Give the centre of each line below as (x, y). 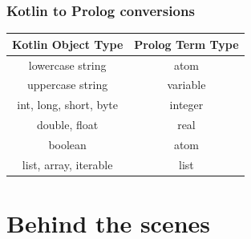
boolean (67, 144)
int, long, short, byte (68, 105)
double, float (68, 125)
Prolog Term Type (186, 44)
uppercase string (68, 85)
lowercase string (67, 65)
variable (186, 85)
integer (186, 105)
